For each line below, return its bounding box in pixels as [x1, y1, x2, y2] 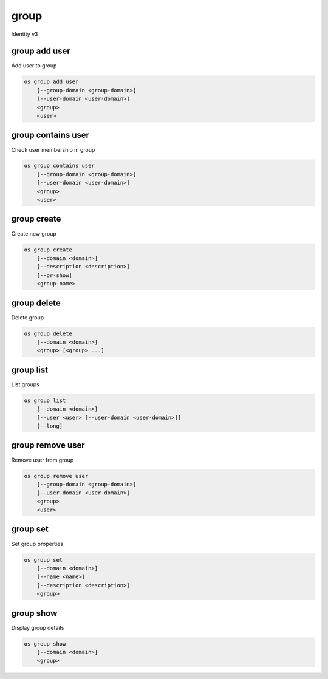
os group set [24, 556, 63, 563]
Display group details [11, 624, 64, 631]
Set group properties [11, 540, 64, 547]
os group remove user [24, 473, 89, 479]
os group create [24, 246, 73, 253]
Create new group [11, 230, 57, 237]
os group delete [24, 330, 73, 337]
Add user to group [11, 62, 57, 69]
